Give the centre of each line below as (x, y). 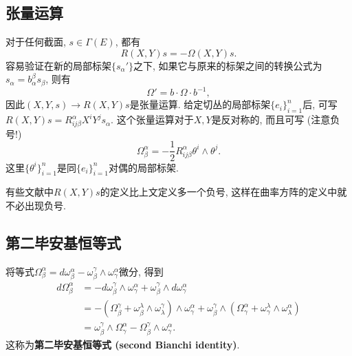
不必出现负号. (36, 205)
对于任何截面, (36, 42)
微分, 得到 (141, 271)
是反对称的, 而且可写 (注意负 (276, 119)
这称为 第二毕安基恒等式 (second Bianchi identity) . (123, 344)
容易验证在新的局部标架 (58, 65)
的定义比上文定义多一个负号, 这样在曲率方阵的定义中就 (223, 192)
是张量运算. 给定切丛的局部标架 (200, 104)
